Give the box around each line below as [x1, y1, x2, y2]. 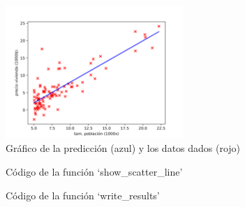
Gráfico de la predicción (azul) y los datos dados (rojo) [6, 141, 241, 155]
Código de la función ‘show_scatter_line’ [6, 164, 183, 178]
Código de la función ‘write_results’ [6, 187, 160, 202]
